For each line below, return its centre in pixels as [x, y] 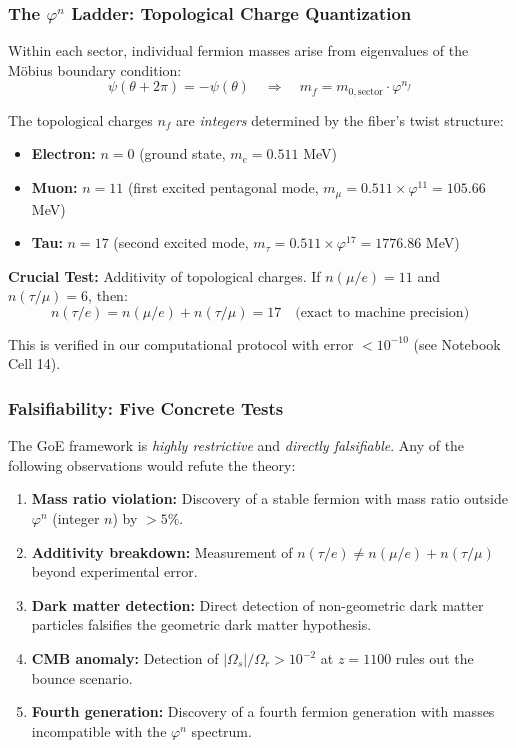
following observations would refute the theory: [152, 464]
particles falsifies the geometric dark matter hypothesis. [201, 624]
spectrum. [221, 730]
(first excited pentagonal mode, [223, 187]
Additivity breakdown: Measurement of [162, 551]
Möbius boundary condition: [95, 69]
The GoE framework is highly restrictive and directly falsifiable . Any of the [236, 445]
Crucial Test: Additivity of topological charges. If [164, 275]
